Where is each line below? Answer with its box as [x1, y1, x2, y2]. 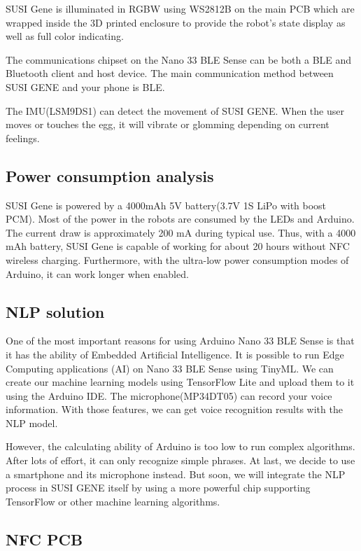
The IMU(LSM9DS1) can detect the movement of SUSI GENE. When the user [6, 103, 344, 118]
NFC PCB [6, 528, 83, 550]
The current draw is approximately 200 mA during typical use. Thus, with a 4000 [6, 225, 356, 239]
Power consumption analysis [6, 165, 214, 186]
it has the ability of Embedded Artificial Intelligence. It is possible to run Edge [6, 347, 344, 361]
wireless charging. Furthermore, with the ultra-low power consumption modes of [6, 252, 349, 267]
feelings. [6, 130, 40, 145]
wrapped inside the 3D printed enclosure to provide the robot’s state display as [6, 15, 346, 29]
